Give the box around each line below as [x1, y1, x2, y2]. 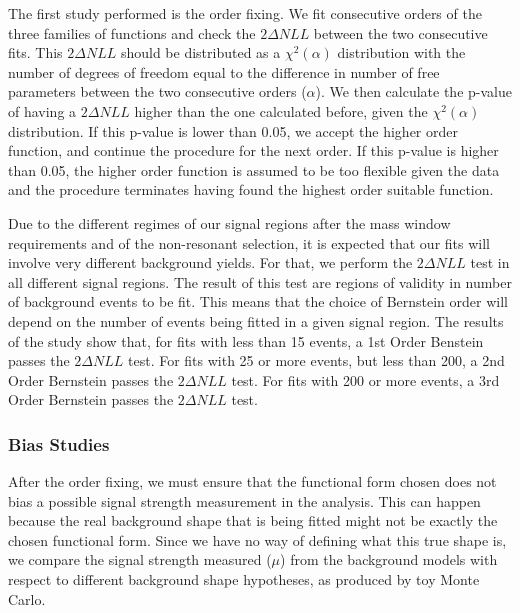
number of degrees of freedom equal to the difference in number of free [8, 61, 440, 82]
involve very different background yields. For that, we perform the [8, 252, 413, 273]
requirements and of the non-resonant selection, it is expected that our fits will [8, 232, 490, 253]
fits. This [8, 42, 63, 63]
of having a [8, 100, 77, 121]
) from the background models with [280, 549, 498, 570]
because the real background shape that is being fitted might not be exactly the [8, 510, 498, 531]
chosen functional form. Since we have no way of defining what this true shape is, [8, 529, 507, 550]
